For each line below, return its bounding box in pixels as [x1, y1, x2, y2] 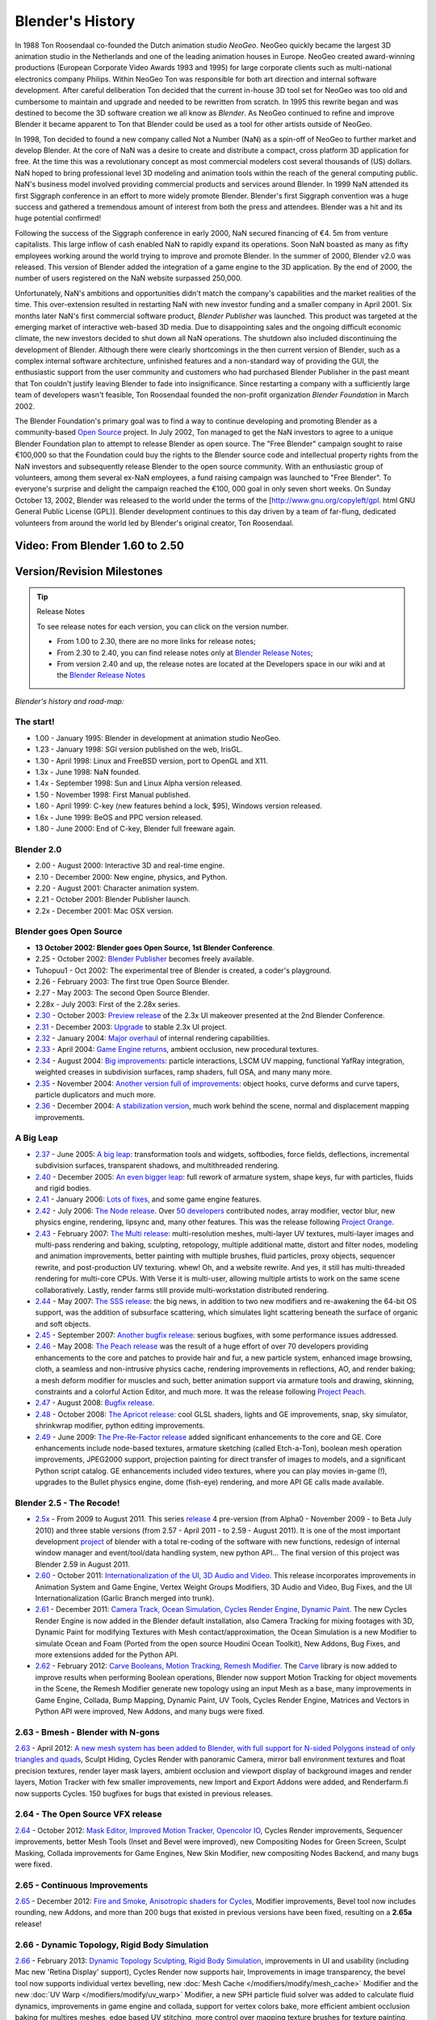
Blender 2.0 [15, 844, 62, 855]
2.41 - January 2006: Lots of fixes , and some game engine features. [35, 1194, 262, 1204]
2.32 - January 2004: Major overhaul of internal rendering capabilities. [35, 1033, 270, 1042]
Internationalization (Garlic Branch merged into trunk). [35, 1593, 215, 1603]
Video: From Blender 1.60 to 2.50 [15, 539, 185, 553]
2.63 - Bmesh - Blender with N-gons [15, 1726, 161, 1737]
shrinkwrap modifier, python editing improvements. [35, 1420, 205, 1430]
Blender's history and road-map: [15, 696, 124, 706]
